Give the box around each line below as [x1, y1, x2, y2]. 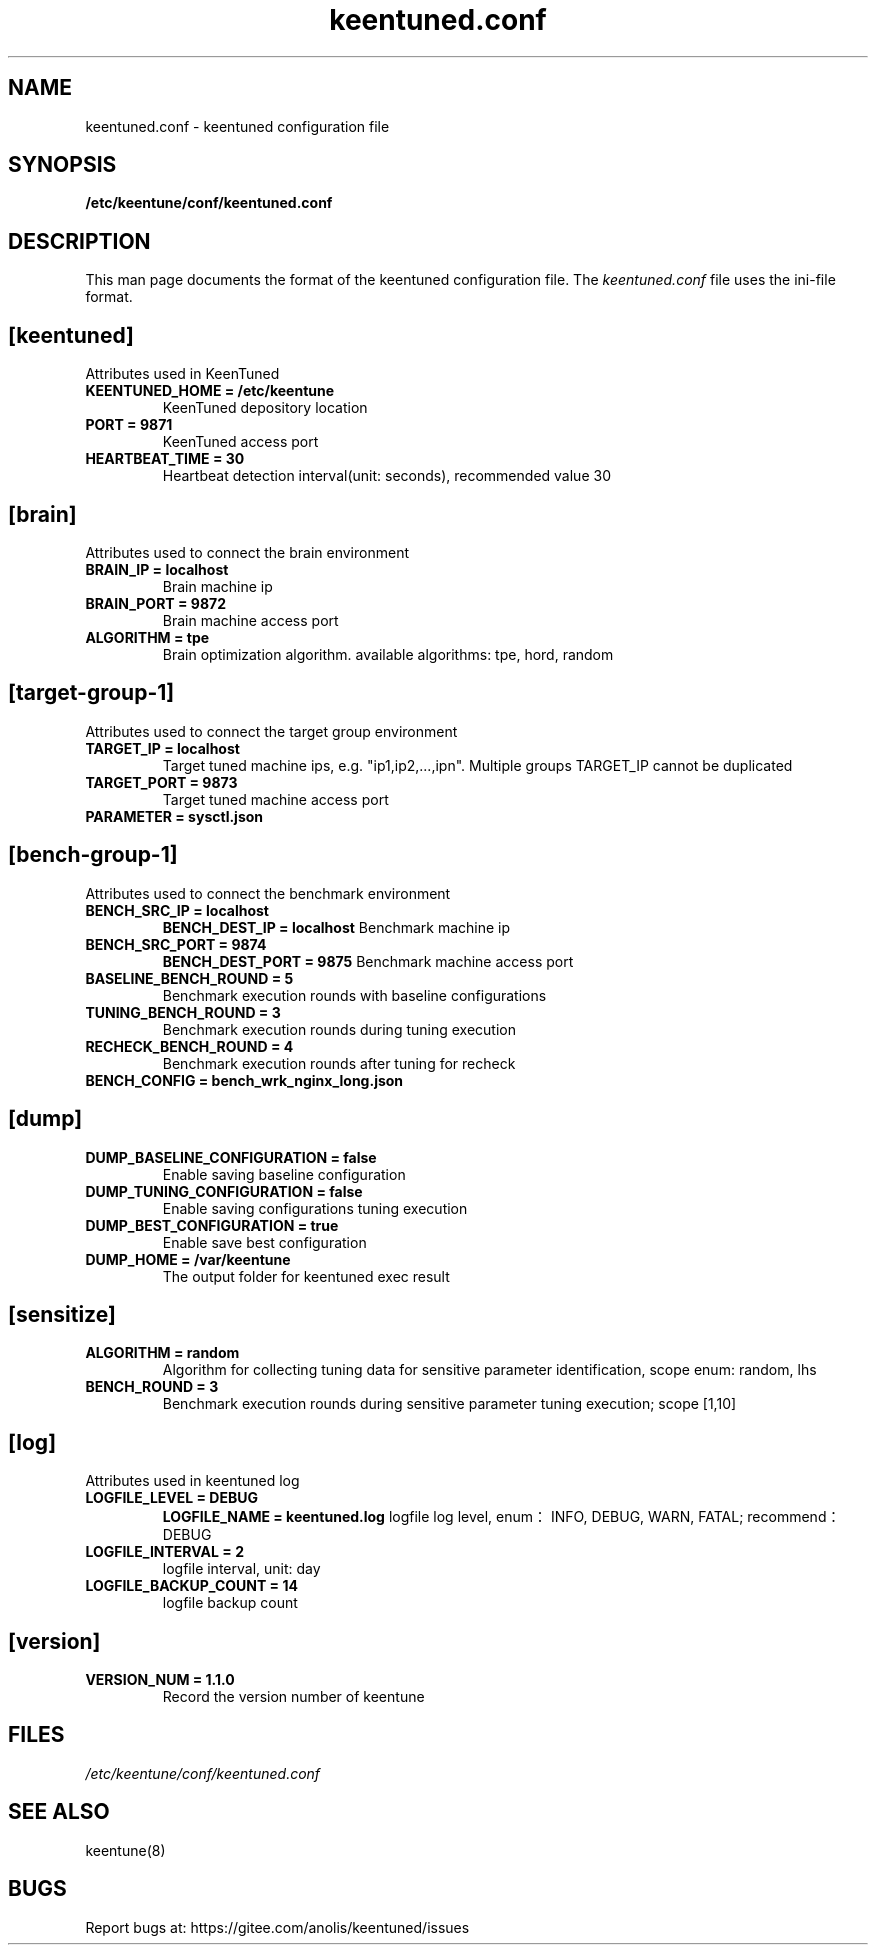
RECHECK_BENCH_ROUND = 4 [85, 1037, 294, 1055]
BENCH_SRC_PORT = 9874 [85, 935, 267, 953]
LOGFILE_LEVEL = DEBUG [85, 1489, 258, 1507]
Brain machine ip [162, 577, 273, 595]
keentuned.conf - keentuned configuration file [85, 117, 390, 135]
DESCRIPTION [8, 228, 151, 254]
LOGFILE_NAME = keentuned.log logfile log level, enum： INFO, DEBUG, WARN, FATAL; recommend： [162, 1508, 841, 1526]
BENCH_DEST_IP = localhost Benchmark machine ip [162, 918, 511, 936]
